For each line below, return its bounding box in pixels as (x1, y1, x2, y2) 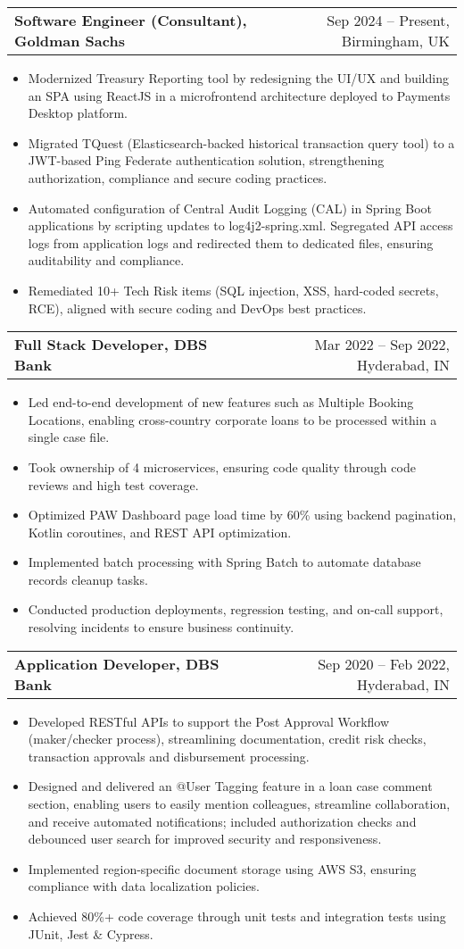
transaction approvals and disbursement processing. (28, 746, 310, 765)
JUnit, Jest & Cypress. (28, 924, 153, 943)
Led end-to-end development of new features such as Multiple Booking (28, 393, 414, 412)
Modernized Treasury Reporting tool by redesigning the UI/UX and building (28, 69, 449, 87)
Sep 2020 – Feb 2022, (318, 653, 450, 674)
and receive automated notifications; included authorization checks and (28, 812, 417, 830)
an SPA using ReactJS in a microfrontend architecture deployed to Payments (28, 86, 451, 104)
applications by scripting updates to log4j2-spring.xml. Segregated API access (28, 216, 453, 235)
